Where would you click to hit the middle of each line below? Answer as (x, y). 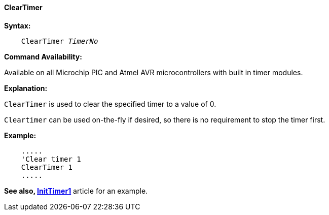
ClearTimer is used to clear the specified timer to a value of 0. (110, 104)
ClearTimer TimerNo (60, 41)
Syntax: (17, 25)
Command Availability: (43, 56)
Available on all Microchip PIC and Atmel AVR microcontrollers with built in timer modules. (154, 72)
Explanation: (26, 88)
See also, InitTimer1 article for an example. (76, 191)
